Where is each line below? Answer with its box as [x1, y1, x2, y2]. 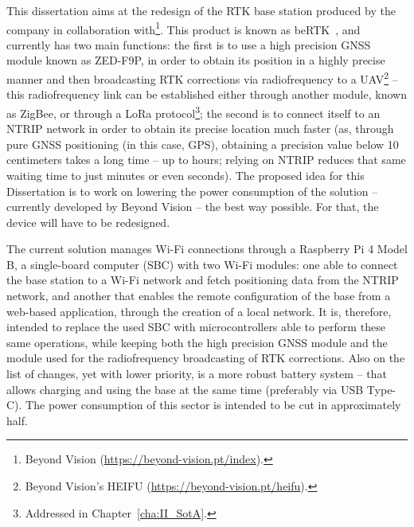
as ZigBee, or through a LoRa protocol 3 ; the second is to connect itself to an [6, 102, 381, 121]
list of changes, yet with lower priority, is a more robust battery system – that [6, 365, 387, 382]
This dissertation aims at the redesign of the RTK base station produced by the [6, 2, 396, 18]
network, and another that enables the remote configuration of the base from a [6, 287, 391, 304]
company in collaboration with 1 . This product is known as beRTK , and [6, 18, 361, 37]
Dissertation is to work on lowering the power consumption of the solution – [6, 182, 378, 199]
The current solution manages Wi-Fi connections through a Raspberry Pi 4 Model [6, 240, 408, 257]
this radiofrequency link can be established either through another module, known [6, 86, 407, 103]
